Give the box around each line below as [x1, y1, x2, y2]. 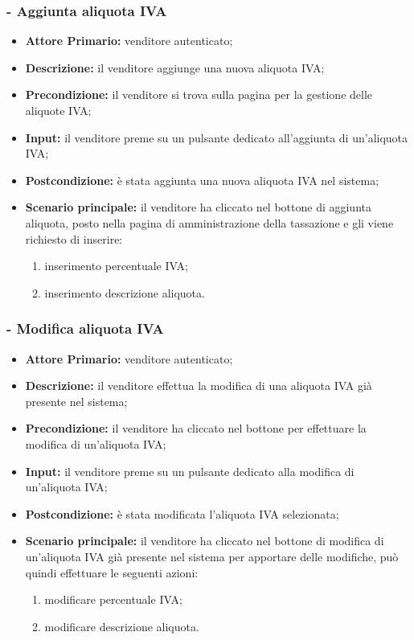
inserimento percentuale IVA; [44, 257, 188, 274]
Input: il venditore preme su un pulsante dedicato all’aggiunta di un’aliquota [25, 129, 408, 146]
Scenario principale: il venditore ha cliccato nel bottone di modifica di [25, 532, 384, 549]
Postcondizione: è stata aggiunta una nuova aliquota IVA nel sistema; [25, 171, 379, 188]
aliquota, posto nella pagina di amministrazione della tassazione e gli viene [25, 214, 394, 231]
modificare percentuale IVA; [44, 591, 182, 608]
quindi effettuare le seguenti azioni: [25, 564, 199, 581]
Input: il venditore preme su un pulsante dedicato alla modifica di [25, 462, 355, 479]
